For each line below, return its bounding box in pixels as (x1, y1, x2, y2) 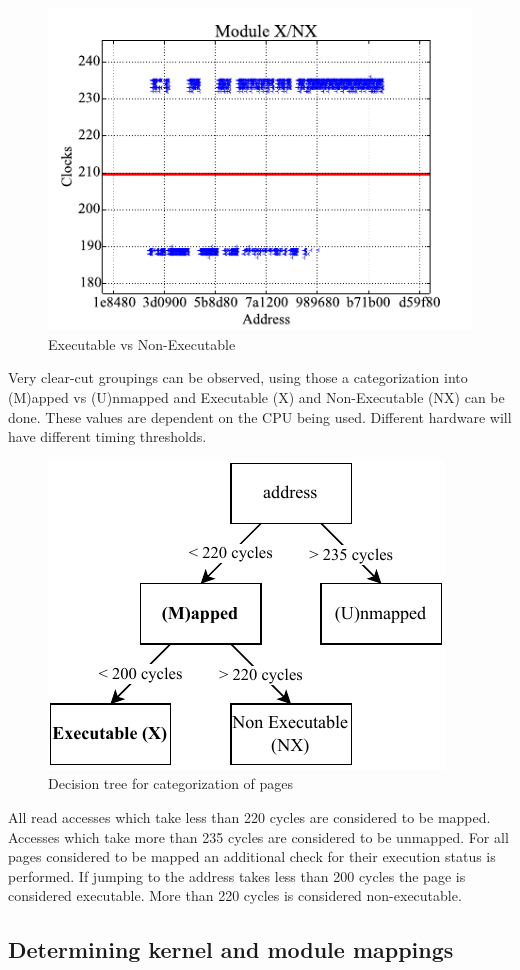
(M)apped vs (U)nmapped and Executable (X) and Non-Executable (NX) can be (8, 387, 505, 408)
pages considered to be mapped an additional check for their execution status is (8, 846, 496, 867)
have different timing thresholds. (8, 426, 207, 447)
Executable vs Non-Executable (48, 333, 236, 354)
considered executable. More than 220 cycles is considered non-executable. (8, 885, 462, 906)
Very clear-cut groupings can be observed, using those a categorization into (8, 367, 468, 388)
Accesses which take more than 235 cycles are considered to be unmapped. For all (8, 826, 509, 847)
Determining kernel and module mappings (8, 934, 454, 965)
